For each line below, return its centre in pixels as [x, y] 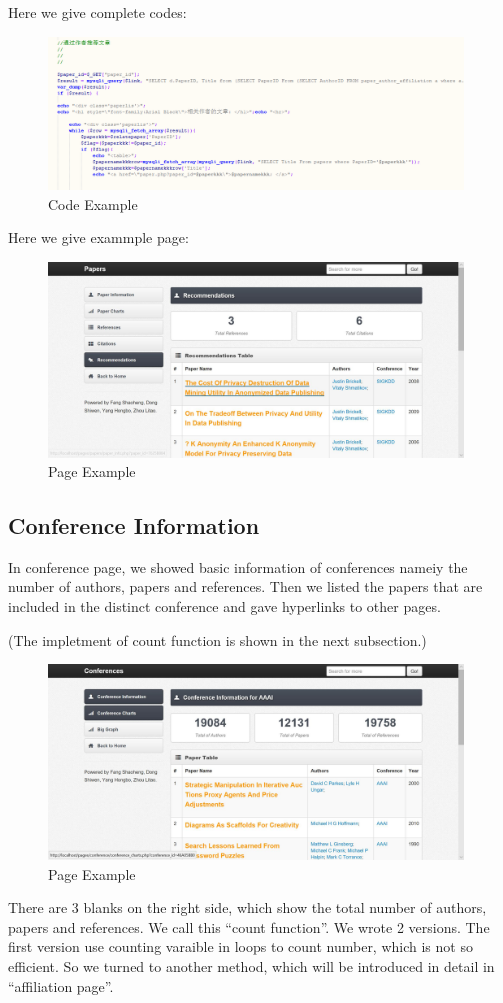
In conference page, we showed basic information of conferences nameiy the [238, 566]
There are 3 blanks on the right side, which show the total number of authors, [247, 907]
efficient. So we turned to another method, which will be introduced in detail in [251, 965]
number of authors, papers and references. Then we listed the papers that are [245, 586]
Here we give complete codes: [97, 12]
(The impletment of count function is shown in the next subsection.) [217, 639]
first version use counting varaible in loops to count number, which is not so [240, 946]
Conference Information [134, 525]
